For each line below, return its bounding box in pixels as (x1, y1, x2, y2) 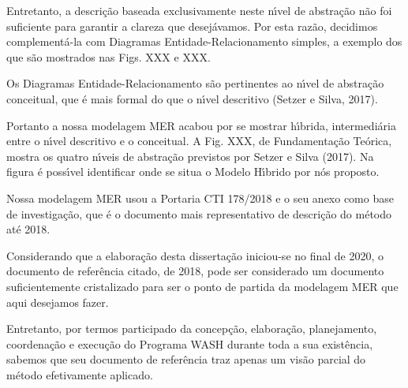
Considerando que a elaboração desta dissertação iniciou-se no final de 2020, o (6, 247, 384, 263)
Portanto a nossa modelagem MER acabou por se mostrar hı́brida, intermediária (6, 117, 396, 133)
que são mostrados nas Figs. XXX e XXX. (6, 48, 211, 65)
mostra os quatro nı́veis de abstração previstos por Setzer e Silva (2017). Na (6, 147, 374, 164)
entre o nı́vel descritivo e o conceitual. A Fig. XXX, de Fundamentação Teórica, (6, 132, 392, 149)
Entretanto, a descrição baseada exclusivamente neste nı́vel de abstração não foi (6, 2, 392, 18)
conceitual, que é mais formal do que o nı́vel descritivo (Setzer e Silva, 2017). (6, 90, 378, 106)
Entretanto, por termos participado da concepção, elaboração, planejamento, (6, 320, 377, 337)
